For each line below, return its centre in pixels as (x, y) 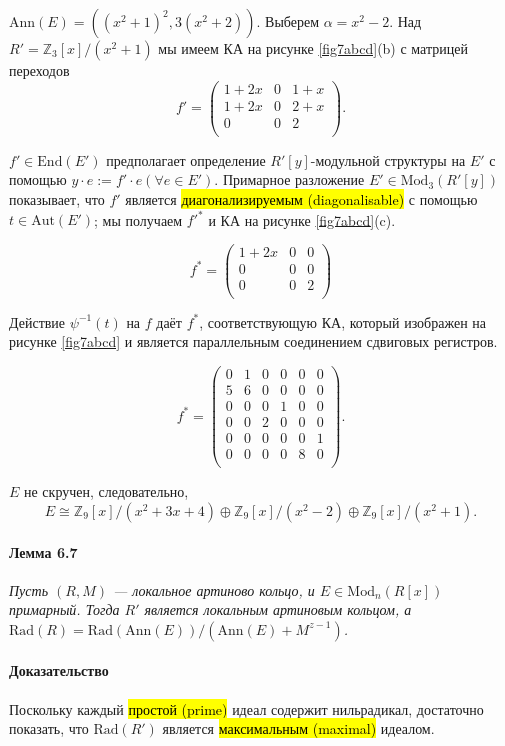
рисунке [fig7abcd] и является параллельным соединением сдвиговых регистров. (253, 341)
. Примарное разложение (289, 179)
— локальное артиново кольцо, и (213, 589)
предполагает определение (186, 159)
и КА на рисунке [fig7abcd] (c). (302, 219)
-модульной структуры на (388, 159)
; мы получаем (138, 219)
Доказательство (59, 670)
